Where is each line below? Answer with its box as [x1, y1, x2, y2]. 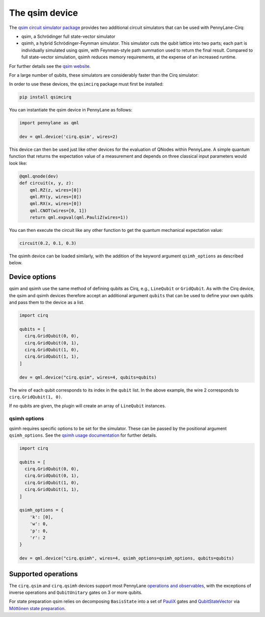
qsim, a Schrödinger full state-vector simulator [21, 33, 115, 39]
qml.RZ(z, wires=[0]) [29, 187, 82, 193]
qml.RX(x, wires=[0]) [29, 201, 82, 206]
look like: [9, 160, 27, 166]
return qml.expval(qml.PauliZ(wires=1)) [29, 215, 129, 221]
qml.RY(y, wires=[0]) [29, 194, 82, 199]
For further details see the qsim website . [9, 63, 91, 69]
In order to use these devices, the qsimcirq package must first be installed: [9, 81, 164, 87]
